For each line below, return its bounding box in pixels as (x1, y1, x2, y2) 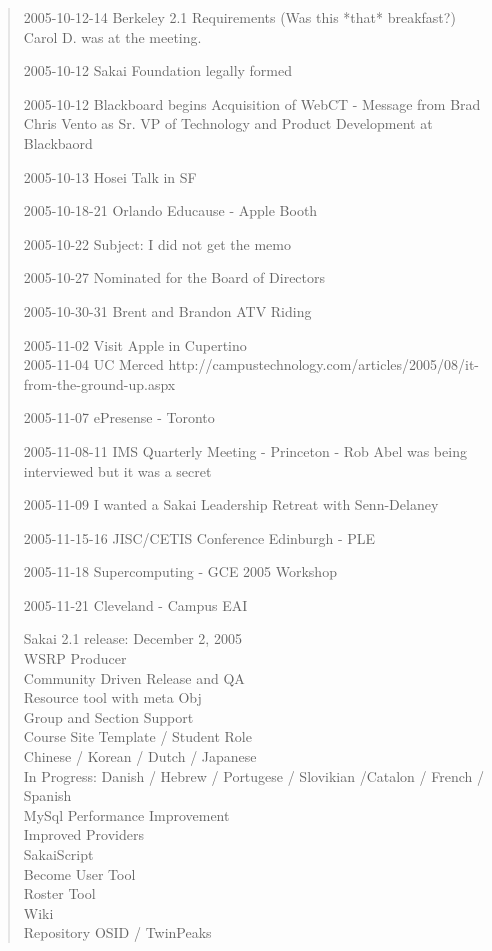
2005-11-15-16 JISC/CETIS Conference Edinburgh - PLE (23, 527, 376, 548)
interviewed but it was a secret (23, 460, 212, 481)
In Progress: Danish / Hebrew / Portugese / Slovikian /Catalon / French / (23, 765, 484, 786)
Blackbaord (23, 132, 93, 153)
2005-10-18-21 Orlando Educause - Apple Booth (23, 200, 318, 221)
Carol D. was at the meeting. (23, 26, 202, 47)
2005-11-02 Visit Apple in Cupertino (23, 334, 247, 355)
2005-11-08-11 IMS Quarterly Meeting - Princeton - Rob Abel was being (23, 440, 467, 461)
